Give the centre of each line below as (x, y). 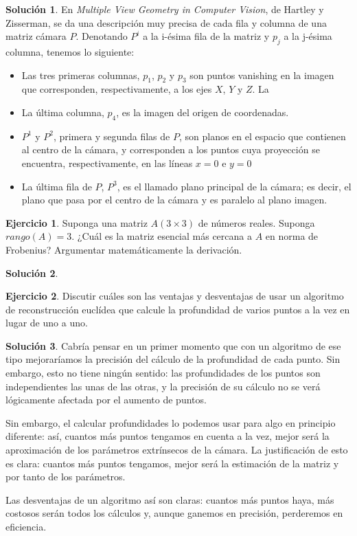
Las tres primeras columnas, (81, 75)
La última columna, (63, 112)
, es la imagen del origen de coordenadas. (203, 112)
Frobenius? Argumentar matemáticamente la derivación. (124, 249)
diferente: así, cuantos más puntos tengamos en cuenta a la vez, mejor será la (168, 436)
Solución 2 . (32, 272)
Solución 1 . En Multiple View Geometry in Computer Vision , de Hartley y (165, 9)
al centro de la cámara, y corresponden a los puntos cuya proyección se (171, 149)
